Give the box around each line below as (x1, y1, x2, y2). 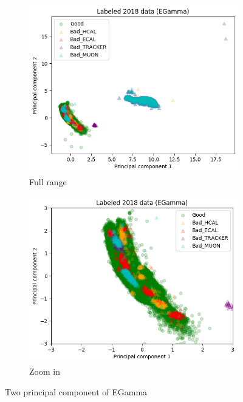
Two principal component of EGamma (5, 385, 148, 398)
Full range (29, 175, 67, 188)
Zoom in (29, 365, 60, 378)
